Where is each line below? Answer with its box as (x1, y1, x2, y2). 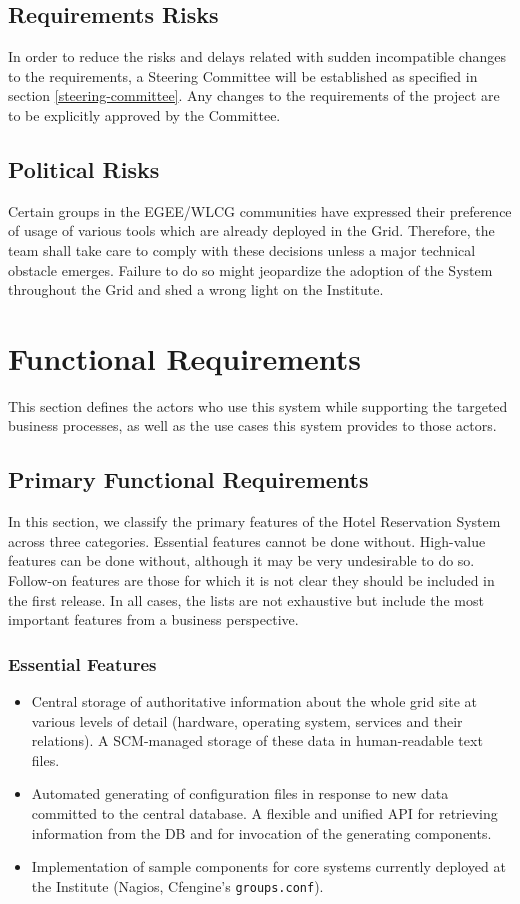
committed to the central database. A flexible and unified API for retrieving (31, 803, 498, 824)
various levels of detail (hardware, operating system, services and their (31, 710, 463, 731)
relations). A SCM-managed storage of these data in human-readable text (31, 730, 483, 751)
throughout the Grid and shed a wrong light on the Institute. (8, 279, 384, 300)
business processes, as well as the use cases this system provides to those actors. (8, 415, 497, 436)
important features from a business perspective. (8, 609, 299, 630)
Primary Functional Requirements (8, 464, 369, 495)
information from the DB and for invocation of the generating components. (31, 822, 492, 843)
